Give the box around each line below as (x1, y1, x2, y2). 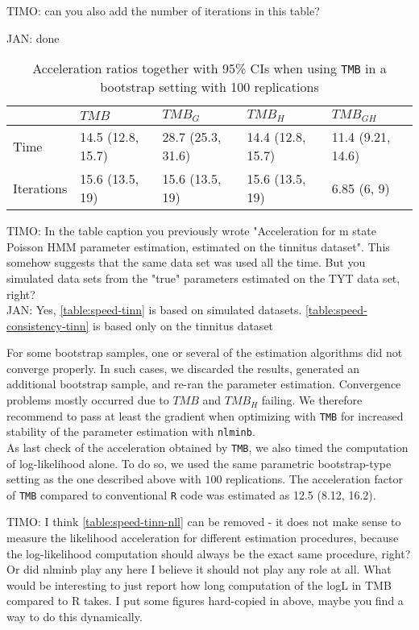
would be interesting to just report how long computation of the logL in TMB (6, 576, 392, 593)
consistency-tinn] (6, 317, 89, 334)
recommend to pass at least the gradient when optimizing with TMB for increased (6, 407, 404, 424)
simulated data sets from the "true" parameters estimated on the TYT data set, (6, 269, 400, 286)
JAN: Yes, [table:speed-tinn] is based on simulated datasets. (6, 301, 302, 318)
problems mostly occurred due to (6, 392, 169, 408)
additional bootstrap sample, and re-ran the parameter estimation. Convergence (6, 375, 401, 392)
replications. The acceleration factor (226, 470, 403, 487)
